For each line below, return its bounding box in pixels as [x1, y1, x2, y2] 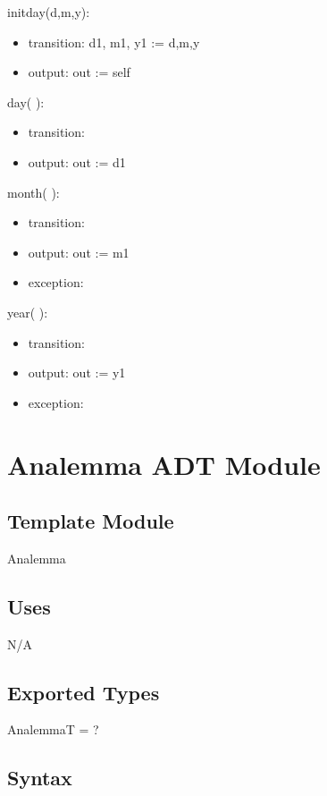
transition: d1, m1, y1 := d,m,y [28, 32, 200, 51]
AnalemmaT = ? [7, 720, 99, 739]
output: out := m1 [28, 242, 130, 261]
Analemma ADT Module [7, 445, 321, 482]
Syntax [7, 764, 72, 792]
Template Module [7, 507, 174, 535]
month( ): [7, 182, 60, 201]
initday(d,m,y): [7, 3, 90, 21]
